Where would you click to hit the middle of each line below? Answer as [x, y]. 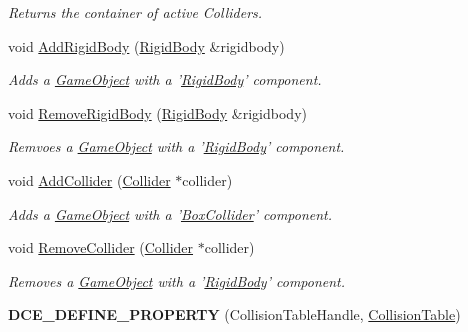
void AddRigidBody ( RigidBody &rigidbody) [146, 45]
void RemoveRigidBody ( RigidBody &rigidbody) [157, 112]
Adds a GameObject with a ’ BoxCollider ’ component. [170, 213]
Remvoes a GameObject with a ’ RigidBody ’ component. [176, 146]
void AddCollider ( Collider [89, 179]
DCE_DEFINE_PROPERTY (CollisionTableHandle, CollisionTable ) [234, 314]
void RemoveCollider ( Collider [101, 247]
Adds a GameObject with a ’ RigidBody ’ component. [165, 79]
